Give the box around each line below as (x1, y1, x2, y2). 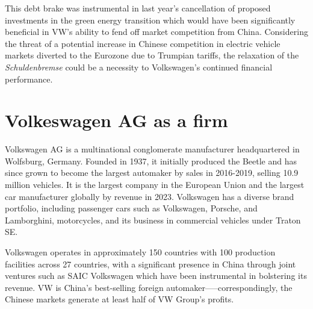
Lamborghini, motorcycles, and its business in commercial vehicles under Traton (5, 213, 301, 226)
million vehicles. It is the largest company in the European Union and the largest (5, 178, 305, 191)
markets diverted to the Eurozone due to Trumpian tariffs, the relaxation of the (5, 49, 299, 61)
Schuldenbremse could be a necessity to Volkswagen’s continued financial (5, 60, 273, 73)
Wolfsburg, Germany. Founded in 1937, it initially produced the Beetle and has (5, 154, 297, 167)
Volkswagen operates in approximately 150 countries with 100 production (5, 246, 276, 258)
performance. (5, 72, 53, 85)
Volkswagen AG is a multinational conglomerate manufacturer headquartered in (5, 143, 300, 155)
